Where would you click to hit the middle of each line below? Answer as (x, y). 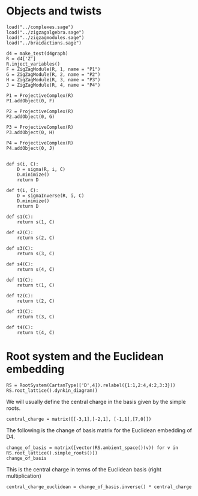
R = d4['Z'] (21, 58)
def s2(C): (20, 232)
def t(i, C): (22, 190)
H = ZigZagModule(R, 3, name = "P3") (53, 79)
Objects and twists (54, 11)
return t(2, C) (36, 301)
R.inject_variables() (33, 64)
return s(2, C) (36, 238)
